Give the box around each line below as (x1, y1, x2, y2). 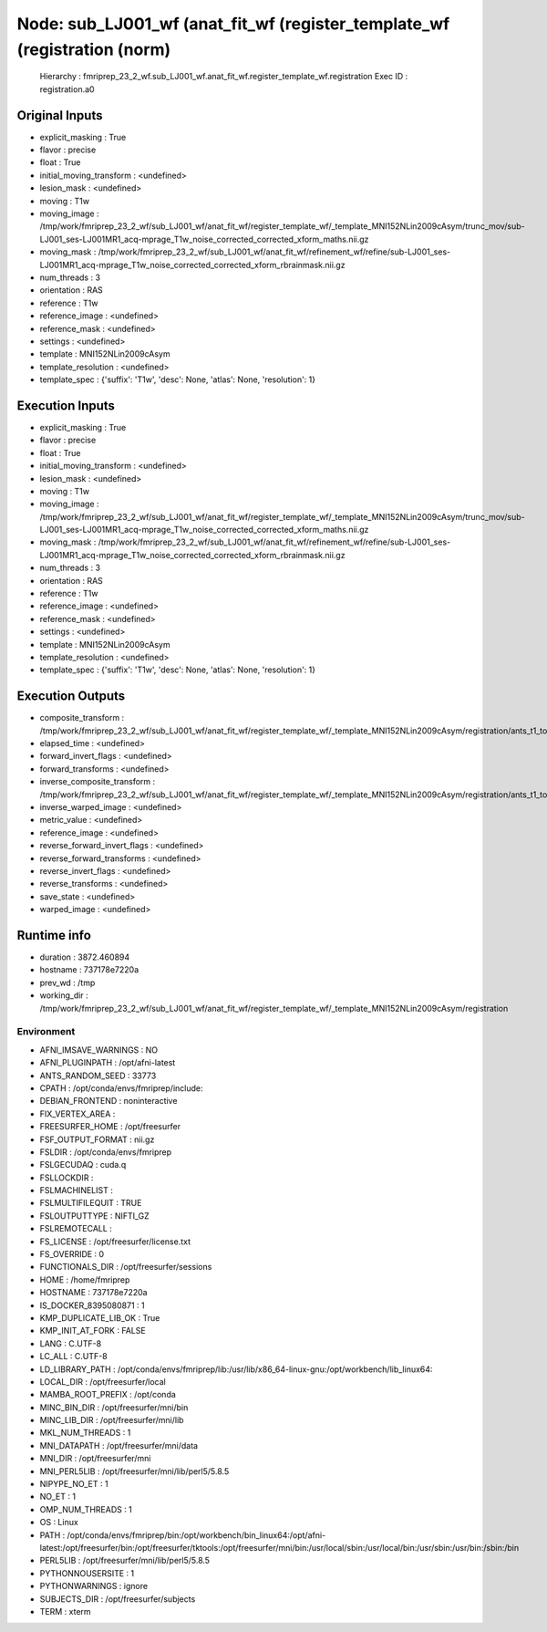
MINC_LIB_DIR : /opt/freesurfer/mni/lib (39, 1415, 184, 1426)
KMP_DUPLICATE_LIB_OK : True (39, 1312, 160, 1323)
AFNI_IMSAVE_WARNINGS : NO (39, 1045, 159, 1055)
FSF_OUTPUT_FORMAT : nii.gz (39, 1134, 155, 1145)
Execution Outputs (16, 689, 126, 704)
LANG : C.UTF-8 (39, 1337, 102, 1349)
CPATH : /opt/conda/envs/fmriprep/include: (39, 1082, 203, 1094)
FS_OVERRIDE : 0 (39, 1249, 105, 1260)
